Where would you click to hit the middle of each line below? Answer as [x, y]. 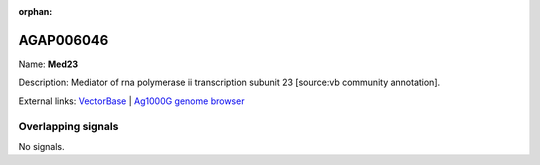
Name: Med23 [48, 64]
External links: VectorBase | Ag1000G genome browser [131, 101]
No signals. [41, 146]
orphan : [35, 11]
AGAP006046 [63, 40]
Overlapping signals [68, 127]
